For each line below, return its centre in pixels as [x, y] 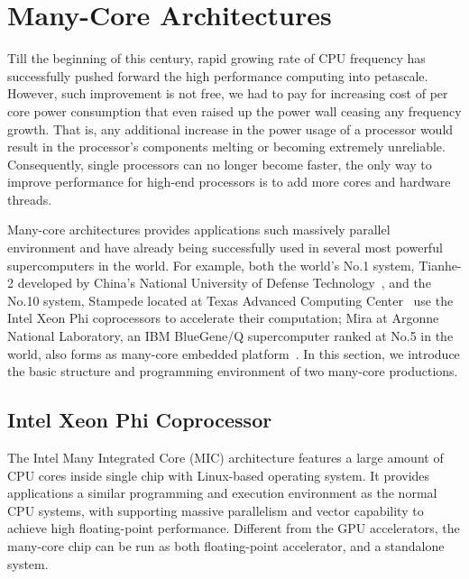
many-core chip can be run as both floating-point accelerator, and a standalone [226, 545]
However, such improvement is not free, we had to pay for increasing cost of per [228, 93]
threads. [30, 199]
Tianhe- [440, 265]
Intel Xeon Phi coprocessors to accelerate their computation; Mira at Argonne [223, 318]
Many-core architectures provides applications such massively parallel [199, 230]
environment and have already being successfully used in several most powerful [225, 248]
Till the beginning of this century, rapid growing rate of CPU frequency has [216, 58]
